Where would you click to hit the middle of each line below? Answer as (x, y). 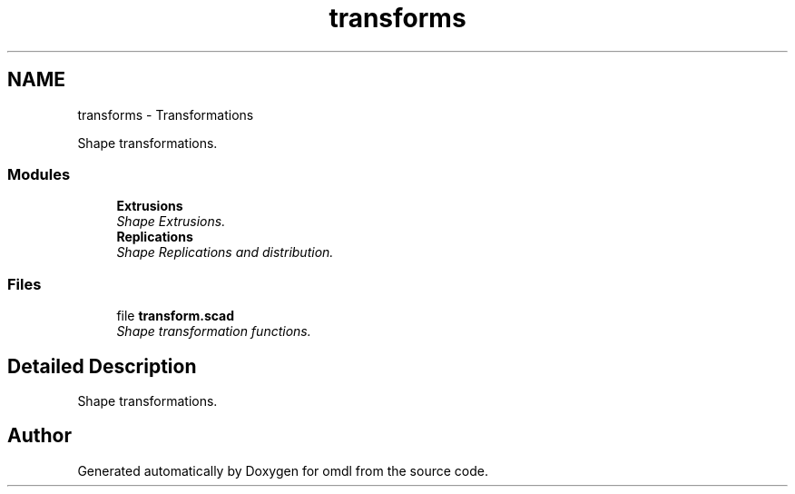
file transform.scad (176, 316)
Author (39, 436)
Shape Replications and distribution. (225, 252)
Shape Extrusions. (171, 222)
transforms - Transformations (166, 114)
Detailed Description (102, 366)
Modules (39, 174)
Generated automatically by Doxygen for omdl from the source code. (283, 470)
